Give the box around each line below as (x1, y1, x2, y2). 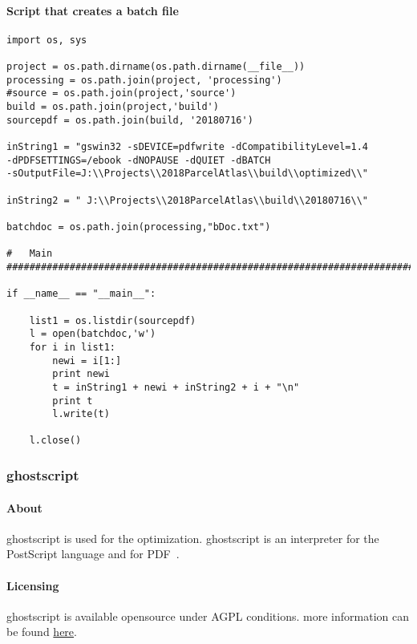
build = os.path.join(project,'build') (6, 101, 219, 113)
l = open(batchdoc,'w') (29, 328, 156, 340)
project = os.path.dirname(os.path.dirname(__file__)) (6, 61, 306, 73)
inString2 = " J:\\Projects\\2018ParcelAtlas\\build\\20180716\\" (6, 194, 369, 206)
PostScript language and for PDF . (6, 545, 180, 562)
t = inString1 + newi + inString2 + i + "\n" (52, 381, 300, 393)
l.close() (29, 435, 82, 447)
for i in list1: (29, 341, 116, 353)
